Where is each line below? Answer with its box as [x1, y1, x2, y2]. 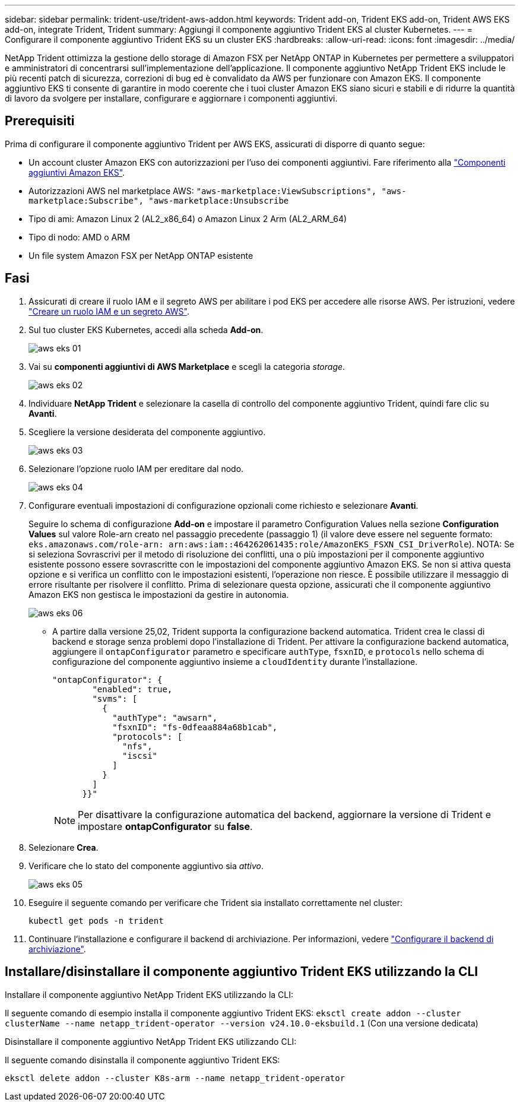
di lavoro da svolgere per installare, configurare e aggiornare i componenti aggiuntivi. [5, 93, 338, 103]
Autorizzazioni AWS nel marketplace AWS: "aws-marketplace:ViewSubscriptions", [28, 185, 377, 196]
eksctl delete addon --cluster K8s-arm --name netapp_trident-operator [5, 1073, 345, 1083]
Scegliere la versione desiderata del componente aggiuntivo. [28, 426, 266, 437]
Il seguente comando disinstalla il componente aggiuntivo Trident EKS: [5, 1054, 280, 1065]
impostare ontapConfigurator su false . [78, 820, 253, 832]
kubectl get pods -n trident [28, 915, 164, 926]
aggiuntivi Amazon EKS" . [28, 167, 125, 178]
